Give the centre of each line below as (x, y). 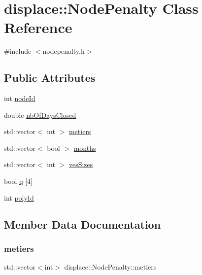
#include (18, 51)
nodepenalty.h (64, 51)
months (85, 148)
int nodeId (20, 98)
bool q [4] (18, 181)
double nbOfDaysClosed (40, 115)
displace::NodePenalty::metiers (110, 267)
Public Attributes (50, 78)
